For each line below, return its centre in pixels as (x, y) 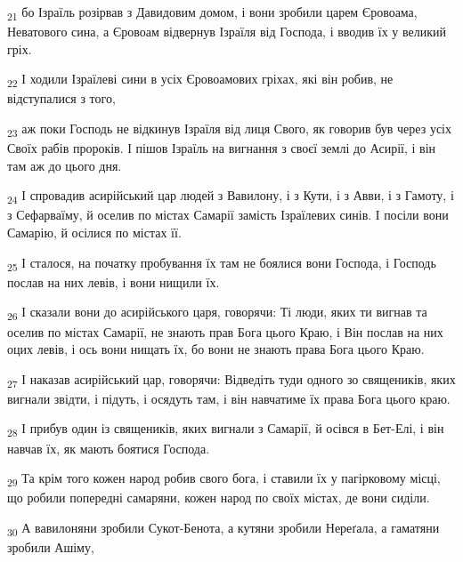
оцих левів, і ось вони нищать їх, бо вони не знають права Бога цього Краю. (216, 349)
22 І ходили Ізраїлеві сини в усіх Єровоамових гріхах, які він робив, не (200, 80)
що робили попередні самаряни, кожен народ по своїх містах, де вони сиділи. (219, 498)
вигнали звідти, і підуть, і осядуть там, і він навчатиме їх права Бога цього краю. (229, 398)
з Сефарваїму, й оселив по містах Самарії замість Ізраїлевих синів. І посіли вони (228, 215)
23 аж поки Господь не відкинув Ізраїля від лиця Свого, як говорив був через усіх (229, 129)
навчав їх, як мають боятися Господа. (109, 448)
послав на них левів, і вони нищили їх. (114, 281)
